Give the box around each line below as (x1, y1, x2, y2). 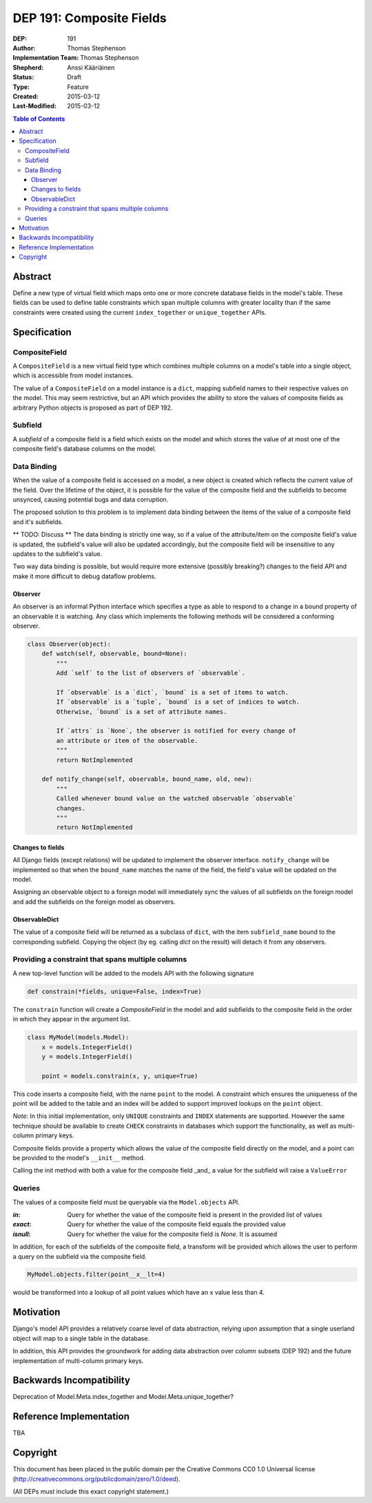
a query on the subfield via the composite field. (12, 1252, 147, 1260)
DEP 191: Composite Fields (12, 10, 167, 26)
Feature (67, 83, 89, 91)
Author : (12, 43, 36, 52)
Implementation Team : (12, 54, 79, 62)
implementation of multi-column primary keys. (12, 1356, 144, 1365)
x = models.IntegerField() (41, 1043, 134, 1051)
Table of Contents (12, 115, 65, 123)
